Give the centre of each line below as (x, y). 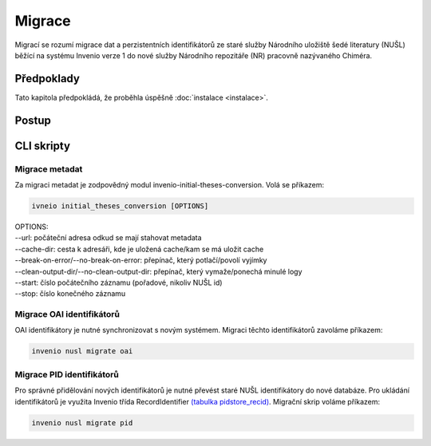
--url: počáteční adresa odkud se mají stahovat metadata (109, 238)
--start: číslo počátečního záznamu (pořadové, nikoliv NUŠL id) (119, 282)
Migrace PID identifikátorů (67, 374)
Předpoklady (47, 79)
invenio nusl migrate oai (82, 351)
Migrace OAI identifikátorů (67, 314)
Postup (33, 120)
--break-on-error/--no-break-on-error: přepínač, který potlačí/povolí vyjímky (141, 260)
